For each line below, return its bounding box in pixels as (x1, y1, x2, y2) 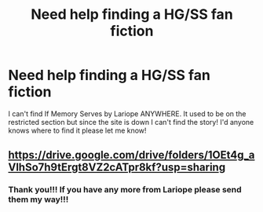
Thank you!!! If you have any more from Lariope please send (8, 185, 242, 196)
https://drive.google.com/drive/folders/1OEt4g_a (8, 148, 255, 162)
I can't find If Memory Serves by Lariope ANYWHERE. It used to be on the (8, 108, 247, 119)
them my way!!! (8, 194, 69, 205)
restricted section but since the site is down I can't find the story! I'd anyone (8, 117, 254, 126)
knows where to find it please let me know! (8, 126, 147, 135)
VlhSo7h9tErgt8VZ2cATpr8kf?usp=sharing (8, 161, 226, 174)
